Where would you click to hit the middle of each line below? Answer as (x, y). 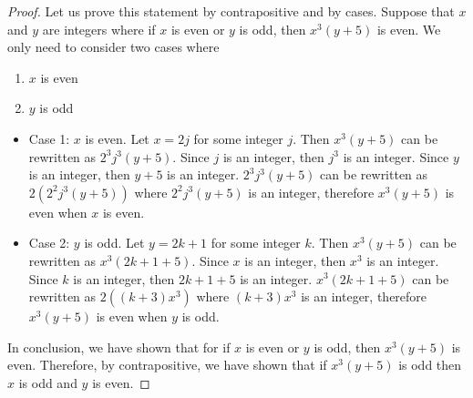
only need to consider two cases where (113, 47)
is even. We (409, 29)
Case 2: (49, 243)
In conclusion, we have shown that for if (119, 347)
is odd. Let (114, 243)
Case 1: (49, 138)
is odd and (48, 382)
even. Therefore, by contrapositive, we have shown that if (167, 365)
